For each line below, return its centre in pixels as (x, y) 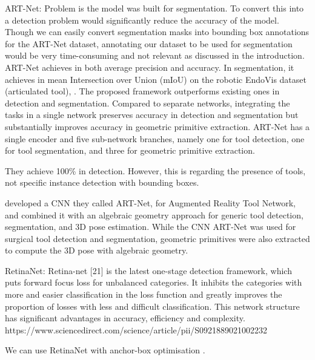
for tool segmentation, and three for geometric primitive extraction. (130, 150)
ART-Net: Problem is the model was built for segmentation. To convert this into (154, 8)
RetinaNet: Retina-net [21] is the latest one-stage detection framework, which (148, 270)
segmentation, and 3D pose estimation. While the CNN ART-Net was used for (151, 227)
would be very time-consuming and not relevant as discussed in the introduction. (155, 55)
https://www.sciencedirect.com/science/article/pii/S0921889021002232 (136, 329)
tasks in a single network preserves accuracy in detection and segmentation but (152, 115)
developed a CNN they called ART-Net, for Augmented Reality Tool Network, (150, 202)
